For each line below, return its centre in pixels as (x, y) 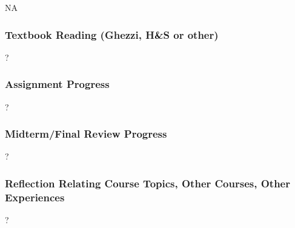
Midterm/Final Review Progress (86, 134)
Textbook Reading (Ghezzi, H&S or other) (112, 34)
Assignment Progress (57, 84)
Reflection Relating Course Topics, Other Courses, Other (147, 183)
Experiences (35, 197)
